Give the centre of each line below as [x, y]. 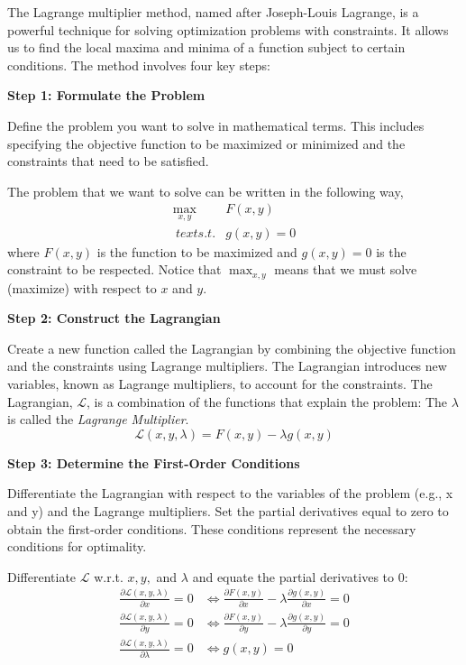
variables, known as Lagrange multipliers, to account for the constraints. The [220, 384]
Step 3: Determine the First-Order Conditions [154, 462]
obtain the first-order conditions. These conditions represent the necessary [212, 528]
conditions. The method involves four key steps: [139, 65]
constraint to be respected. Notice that [114, 269]
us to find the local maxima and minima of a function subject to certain [206, 47]
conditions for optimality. [77, 546]
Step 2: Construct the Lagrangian [114, 318]
